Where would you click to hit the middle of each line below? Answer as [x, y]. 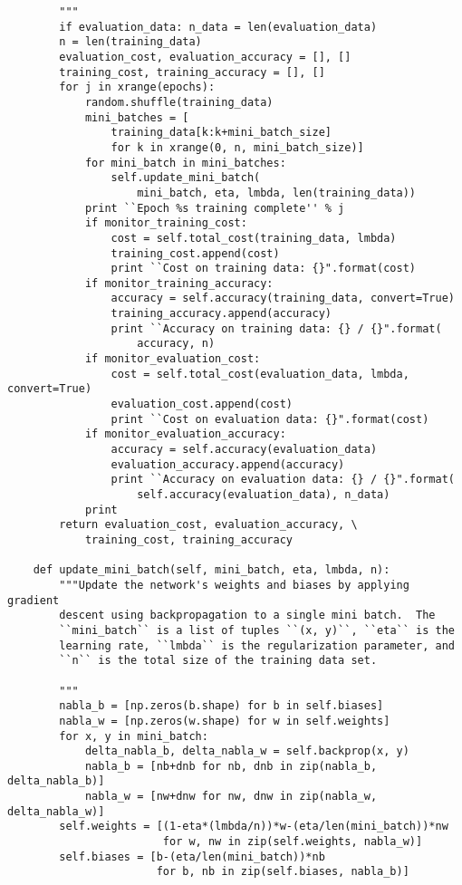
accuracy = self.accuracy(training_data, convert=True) [283, 298]
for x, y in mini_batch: [134, 736]
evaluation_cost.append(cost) [202, 404]
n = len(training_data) [130, 42]
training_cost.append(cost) [195, 253]
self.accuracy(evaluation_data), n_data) [264, 495]
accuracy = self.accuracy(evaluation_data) [244, 450]
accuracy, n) [176, 344]
